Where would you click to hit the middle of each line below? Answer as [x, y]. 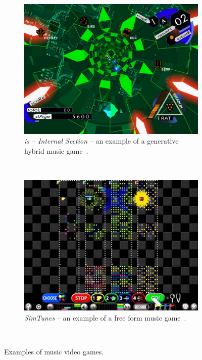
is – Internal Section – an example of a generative [102, 141]
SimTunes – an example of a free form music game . [105, 317]
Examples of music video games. [54, 351]
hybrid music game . [56, 150]
